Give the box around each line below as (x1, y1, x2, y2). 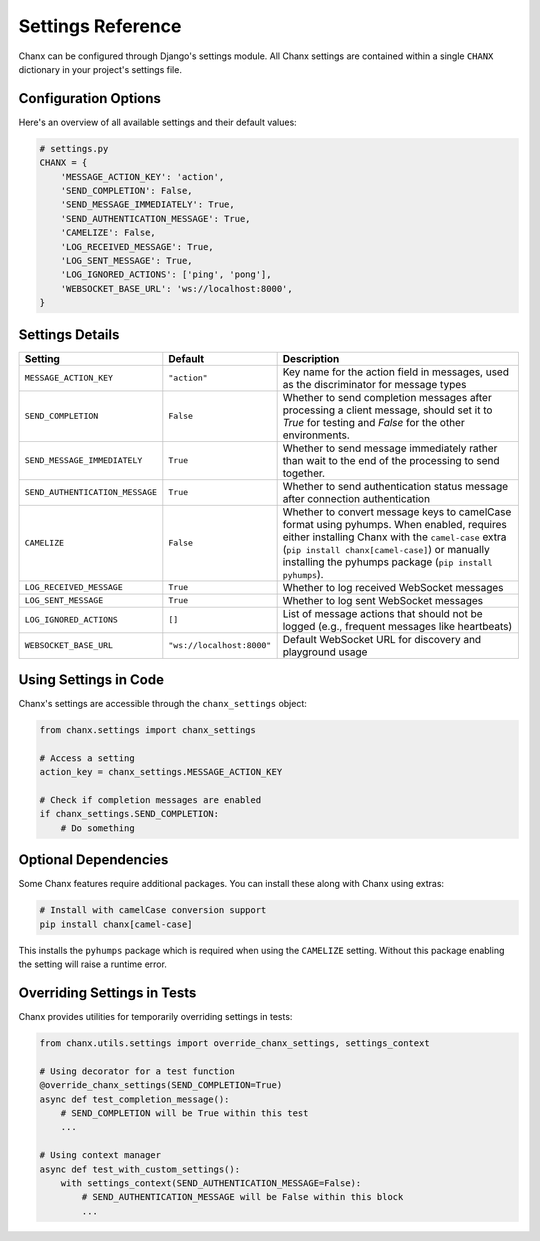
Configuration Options (18, 90, 162, 107)
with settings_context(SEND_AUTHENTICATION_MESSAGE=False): (60, 1177, 362, 1189)
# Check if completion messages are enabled (39, 795, 262, 806)
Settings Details (18, 326, 120, 343)
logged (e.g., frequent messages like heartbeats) (282, 619, 513, 633)
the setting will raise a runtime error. (18, 958, 167, 970)
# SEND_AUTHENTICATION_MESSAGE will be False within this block (81, 1191, 404, 1203)
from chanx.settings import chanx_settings (39, 725, 257, 736)
